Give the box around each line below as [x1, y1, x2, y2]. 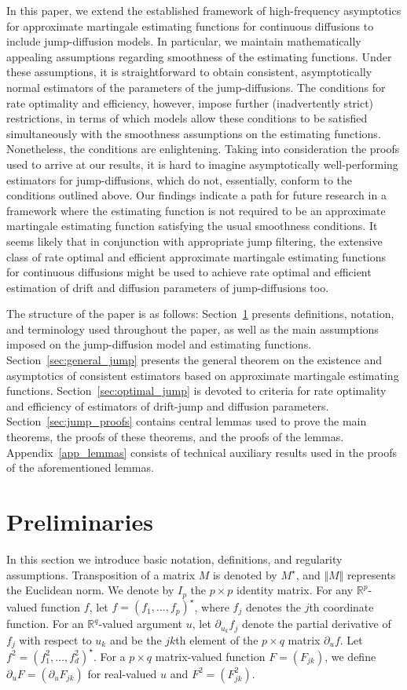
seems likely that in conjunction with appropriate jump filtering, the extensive [6, 232, 383, 249]
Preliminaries [6, 506, 153, 537]
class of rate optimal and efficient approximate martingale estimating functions [6, 248, 387, 265]
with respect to [19, 631, 92, 648]
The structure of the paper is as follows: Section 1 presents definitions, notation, [6, 305, 394, 322]
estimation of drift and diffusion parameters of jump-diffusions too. [6, 279, 329, 295]
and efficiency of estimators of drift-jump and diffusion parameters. [6, 397, 329, 414]
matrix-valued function [155, 648, 266, 664]
